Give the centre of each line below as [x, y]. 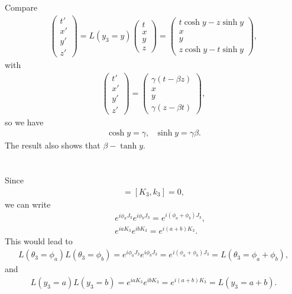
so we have [24, 122]
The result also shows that [53, 145]
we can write [28, 204]
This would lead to [39, 241]
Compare [21, 7]
